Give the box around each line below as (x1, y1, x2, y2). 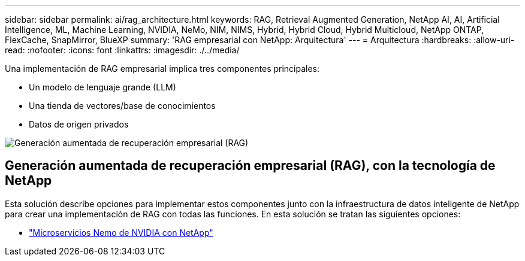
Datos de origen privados (29, 119, 129, 129)
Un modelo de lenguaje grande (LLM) (29, 82, 176, 92)
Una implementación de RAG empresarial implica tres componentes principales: (5, 63, 320, 74)
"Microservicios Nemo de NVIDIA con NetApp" (29, 227, 213, 238)
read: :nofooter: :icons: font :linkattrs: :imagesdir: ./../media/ (5, 45, 240, 55)
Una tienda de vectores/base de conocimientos (29, 101, 216, 111)
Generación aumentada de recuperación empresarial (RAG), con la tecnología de (5, 158, 496, 174)
